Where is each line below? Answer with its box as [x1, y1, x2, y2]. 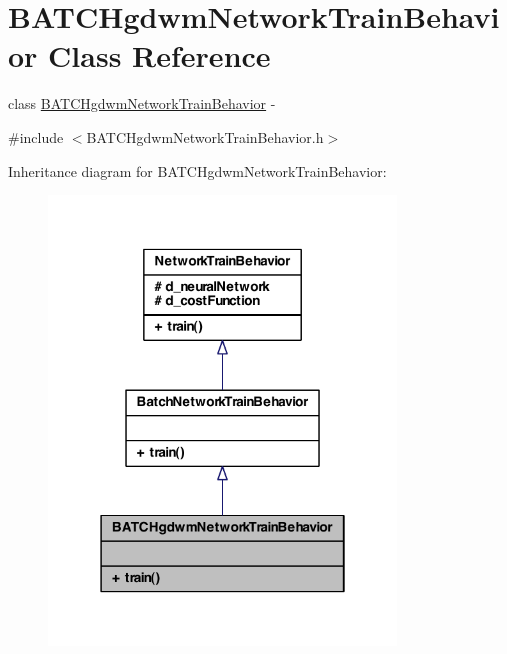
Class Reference [48, 35, 271, 76]
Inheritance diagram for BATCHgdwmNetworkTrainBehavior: [8, 160, 387, 181]
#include [8, 126, 64, 147]
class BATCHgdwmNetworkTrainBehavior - [8, 93, 276, 114]
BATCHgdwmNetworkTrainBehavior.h [86, 126, 324, 147]
